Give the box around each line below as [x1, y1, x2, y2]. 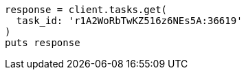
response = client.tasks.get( [5, 4, 168, 15]
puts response [5, 37, 80, 48]
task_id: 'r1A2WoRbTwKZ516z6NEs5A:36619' [16, 15, 243, 26]
